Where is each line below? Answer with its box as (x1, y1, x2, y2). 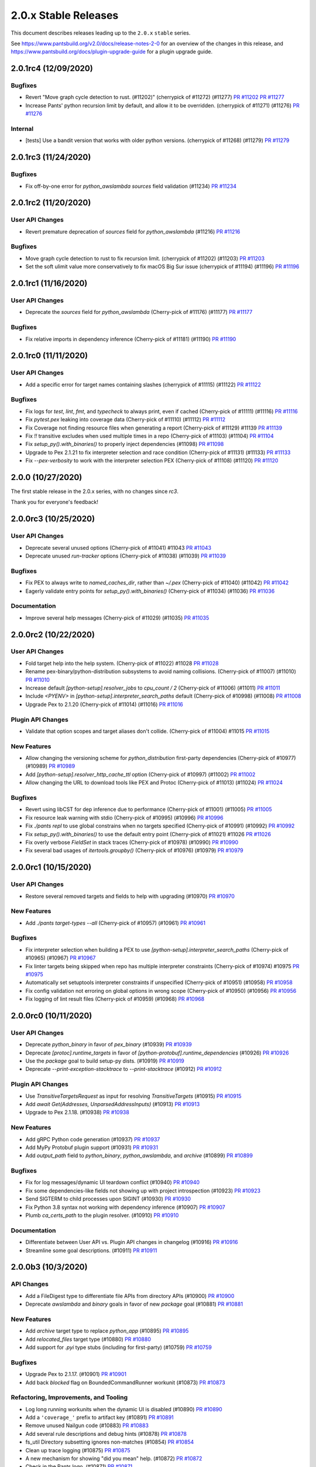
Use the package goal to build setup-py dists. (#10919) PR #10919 (25, 1057, 184, 1064)
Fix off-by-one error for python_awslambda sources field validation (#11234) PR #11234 (25, 182, 237, 190)
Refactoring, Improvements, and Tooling (11, 1394, 128, 1402)
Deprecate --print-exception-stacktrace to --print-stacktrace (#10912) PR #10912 (25, 1066, 222, 1073)
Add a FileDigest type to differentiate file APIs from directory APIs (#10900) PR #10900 (25, 1292, 235, 1299)
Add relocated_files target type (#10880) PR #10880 (25, 1336, 152, 1343)
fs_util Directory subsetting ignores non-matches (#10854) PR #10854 (25, 1438, 194, 1446)
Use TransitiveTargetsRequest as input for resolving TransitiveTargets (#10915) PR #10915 (25, 1092, 242, 1100)
